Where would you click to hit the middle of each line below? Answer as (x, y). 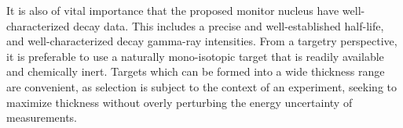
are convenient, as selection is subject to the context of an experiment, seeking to (202, 86)
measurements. (42, 117)
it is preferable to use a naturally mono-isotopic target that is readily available (195, 56)
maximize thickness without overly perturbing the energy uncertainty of (180, 102)
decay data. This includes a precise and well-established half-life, (229, 25)
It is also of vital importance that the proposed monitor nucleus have (173, 10)
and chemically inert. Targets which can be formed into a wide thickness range (196, 71)
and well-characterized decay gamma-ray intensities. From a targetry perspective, (202, 41)
